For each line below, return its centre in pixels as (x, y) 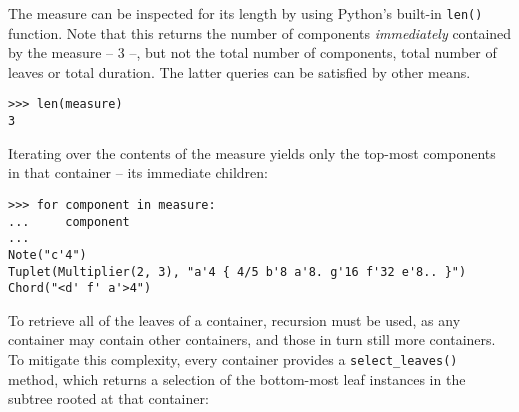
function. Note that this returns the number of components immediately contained (260, 32)
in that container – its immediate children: (138, 172)
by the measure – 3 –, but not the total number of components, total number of (252, 52)
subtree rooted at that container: (108, 398)
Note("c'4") (47, 254)
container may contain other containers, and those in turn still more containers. (252, 339)
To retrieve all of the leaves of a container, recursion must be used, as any (234, 319)
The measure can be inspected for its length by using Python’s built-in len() (245, 13)
